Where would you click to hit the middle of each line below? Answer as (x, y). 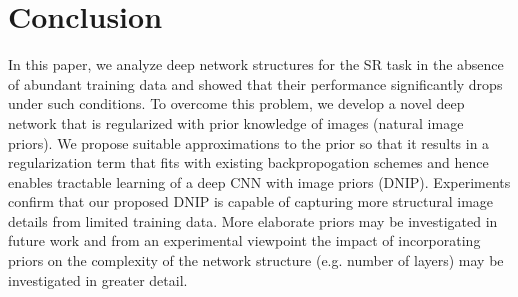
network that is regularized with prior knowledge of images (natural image (236, 122)
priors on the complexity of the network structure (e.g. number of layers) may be (256, 260)
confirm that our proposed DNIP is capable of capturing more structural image (251, 201)
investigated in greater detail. (98, 279)
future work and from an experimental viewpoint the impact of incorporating (244, 240)
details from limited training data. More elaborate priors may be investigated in (253, 220)
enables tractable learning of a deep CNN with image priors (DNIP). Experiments (259, 181)
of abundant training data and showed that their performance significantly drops (255, 83)
